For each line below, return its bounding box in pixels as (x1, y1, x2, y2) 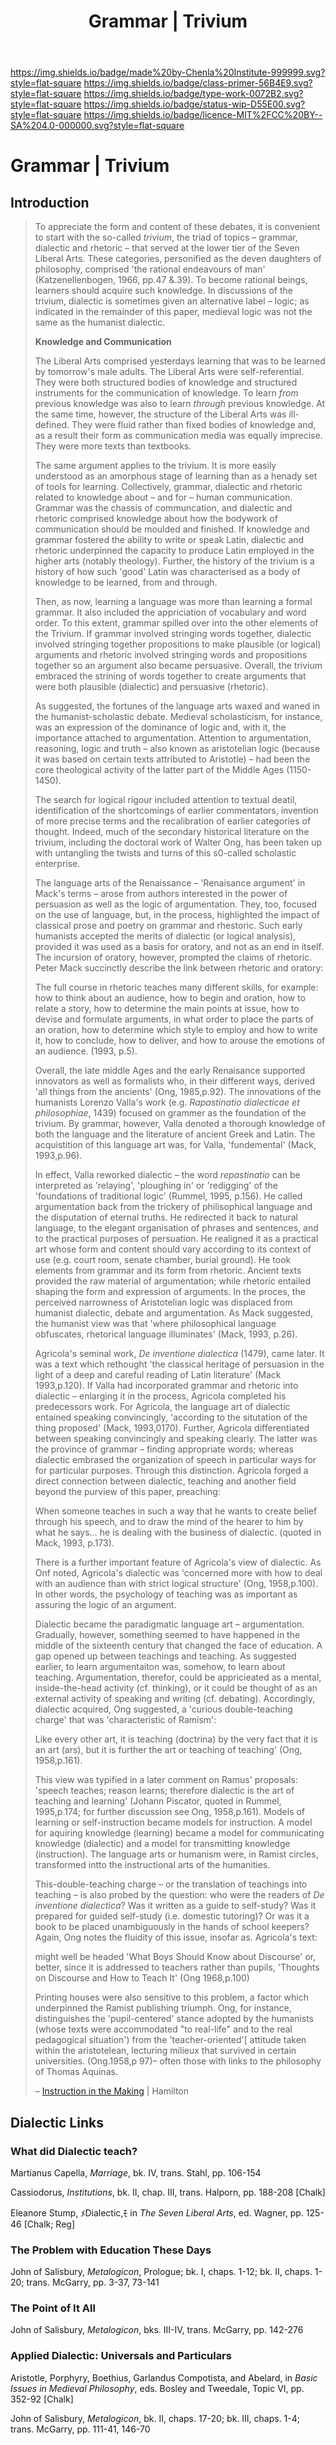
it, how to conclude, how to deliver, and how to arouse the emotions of (34, 1035, 326, 1047)
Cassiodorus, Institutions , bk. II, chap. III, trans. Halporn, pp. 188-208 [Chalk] (10, 2186, 326, 2198)
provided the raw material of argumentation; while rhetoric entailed (34, 1275, 312, 1287)
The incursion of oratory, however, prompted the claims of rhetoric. (34, 951, 313, 964)
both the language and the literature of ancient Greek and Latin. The (34, 1128, 316, 1140)
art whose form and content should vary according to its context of (34, 1243, 312, 1255)
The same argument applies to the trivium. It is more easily (34, 460, 277, 472)
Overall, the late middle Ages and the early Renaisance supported (34, 1065, 306, 1077)
